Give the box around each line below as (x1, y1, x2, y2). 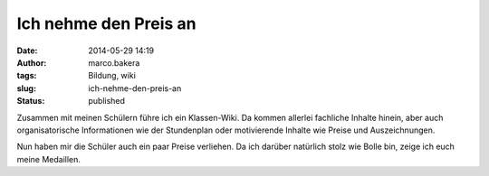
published (88, 96, 126, 107)
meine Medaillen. (16, 153, 81, 164)
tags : (16, 70, 37, 81)
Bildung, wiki (88, 70, 136, 81)
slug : (16, 82, 36, 94)
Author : (16, 57, 47, 68)
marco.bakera (88, 57, 140, 68)
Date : (16, 45, 38, 56)
